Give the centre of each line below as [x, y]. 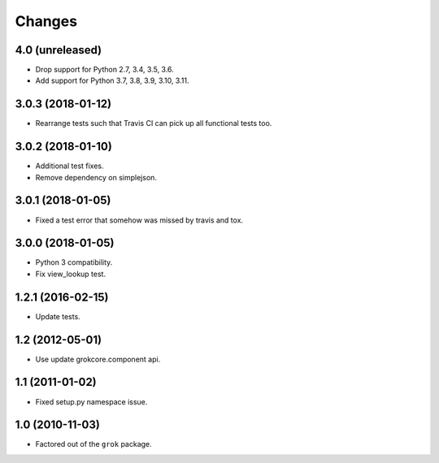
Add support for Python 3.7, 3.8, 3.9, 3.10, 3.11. [112, 80]
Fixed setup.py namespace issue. [91, 401]
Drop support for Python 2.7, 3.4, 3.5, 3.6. [104, 70]
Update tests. [58, 316]
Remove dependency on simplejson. [96, 177]
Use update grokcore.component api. [98, 359]
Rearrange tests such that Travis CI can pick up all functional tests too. [154, 123]
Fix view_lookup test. [70, 274]
